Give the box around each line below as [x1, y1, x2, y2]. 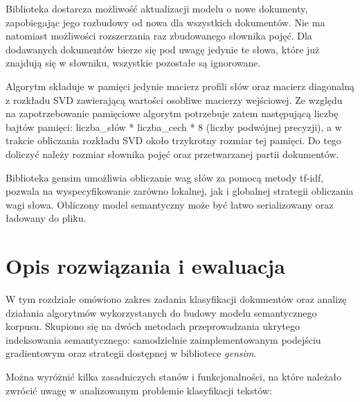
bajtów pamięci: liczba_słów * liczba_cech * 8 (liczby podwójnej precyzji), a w [6, 119, 342, 134]
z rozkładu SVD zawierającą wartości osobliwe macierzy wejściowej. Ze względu [6, 92, 343, 107]
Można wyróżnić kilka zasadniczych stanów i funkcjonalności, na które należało [6, 369, 341, 383]
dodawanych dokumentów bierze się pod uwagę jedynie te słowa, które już [6, 42, 320, 56]
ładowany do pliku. [6, 211, 87, 225]
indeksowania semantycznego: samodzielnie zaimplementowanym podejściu [6, 332, 321, 347]
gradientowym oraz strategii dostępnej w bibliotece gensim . [6, 346, 257, 360]
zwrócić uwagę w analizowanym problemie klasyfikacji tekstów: [6, 383, 272, 397]
